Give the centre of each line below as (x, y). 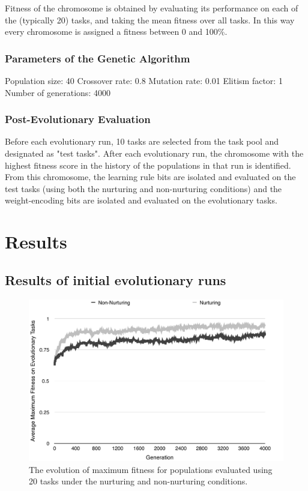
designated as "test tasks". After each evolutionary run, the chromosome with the (154, 153)
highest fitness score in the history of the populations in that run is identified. (148, 165)
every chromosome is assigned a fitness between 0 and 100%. (116, 32)
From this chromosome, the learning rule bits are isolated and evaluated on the (150, 177)
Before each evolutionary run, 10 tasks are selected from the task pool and (142, 141)
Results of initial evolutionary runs (116, 279)
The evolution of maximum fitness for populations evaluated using (151, 469)
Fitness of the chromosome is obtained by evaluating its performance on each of (152, 8)
